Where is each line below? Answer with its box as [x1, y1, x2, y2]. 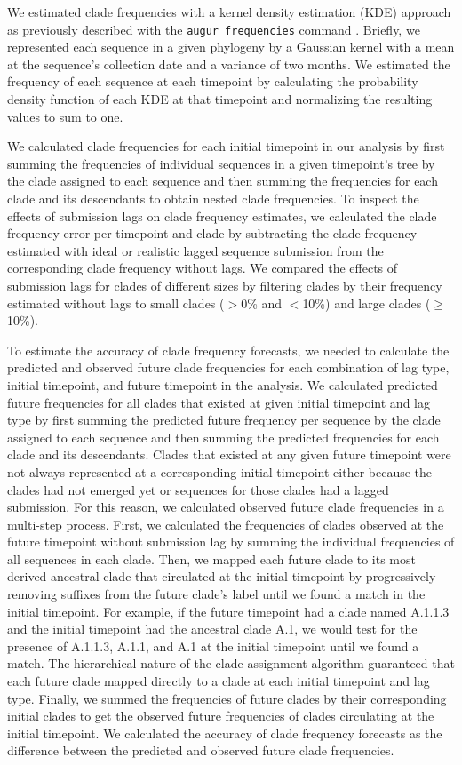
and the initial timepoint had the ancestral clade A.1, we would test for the [7, 619, 418, 638]
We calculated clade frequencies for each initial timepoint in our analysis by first [7, 137, 445, 155]
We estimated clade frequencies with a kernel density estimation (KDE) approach [7, 3, 451, 20]
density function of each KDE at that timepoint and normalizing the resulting [7, 90, 433, 108]
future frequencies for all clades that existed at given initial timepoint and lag [7, 393, 430, 411]
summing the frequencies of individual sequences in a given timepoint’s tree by [7, 154, 435, 172]
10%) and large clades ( [302, 293, 431, 312]
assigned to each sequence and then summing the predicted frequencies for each [7, 427, 440, 446]
